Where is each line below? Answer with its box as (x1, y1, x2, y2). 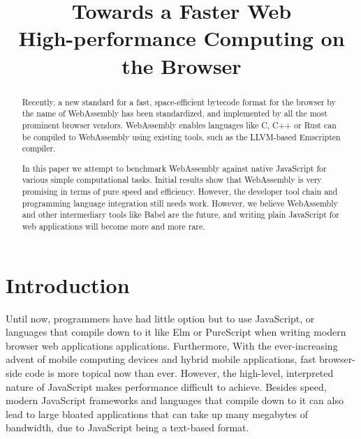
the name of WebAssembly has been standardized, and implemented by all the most (22, 107, 327, 119)
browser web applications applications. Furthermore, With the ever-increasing (6, 338, 338, 352)
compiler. (22, 142, 56, 154)
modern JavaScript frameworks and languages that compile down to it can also (6, 393, 344, 408)
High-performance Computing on (18, 24, 345, 52)
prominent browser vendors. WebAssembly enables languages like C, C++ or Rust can (22, 119, 337, 131)
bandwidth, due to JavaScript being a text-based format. (6, 420, 249, 435)
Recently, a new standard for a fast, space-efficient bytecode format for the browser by (22, 96, 336, 107)
